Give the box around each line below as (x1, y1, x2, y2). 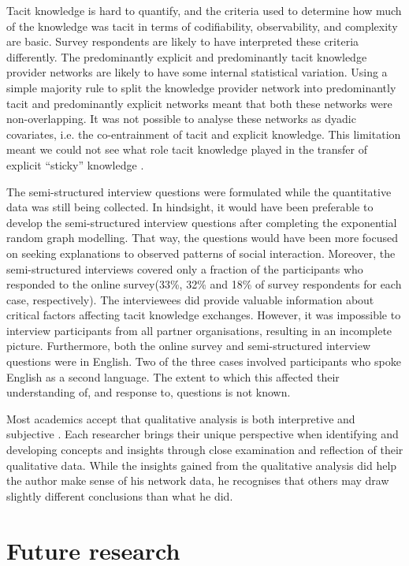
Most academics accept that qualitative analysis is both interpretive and (6, 410, 355, 426)
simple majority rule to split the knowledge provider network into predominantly (6, 79, 396, 95)
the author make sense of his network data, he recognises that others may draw (6, 472, 389, 489)
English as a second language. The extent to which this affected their (6, 368, 340, 385)
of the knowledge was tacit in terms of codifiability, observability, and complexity (6, 17, 398, 34)
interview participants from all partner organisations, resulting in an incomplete (6, 322, 392, 338)
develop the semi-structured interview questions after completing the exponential (6, 214, 397, 230)
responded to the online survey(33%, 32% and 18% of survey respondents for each (6, 276, 402, 292)
